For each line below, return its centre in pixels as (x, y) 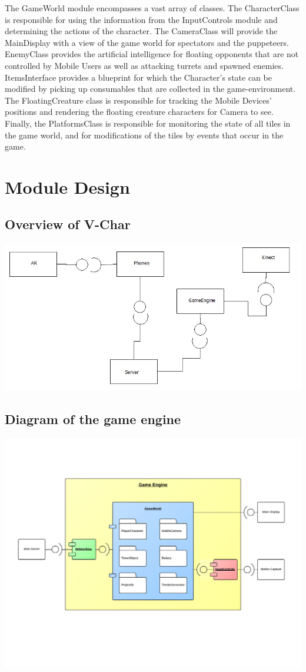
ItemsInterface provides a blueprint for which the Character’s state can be (138, 77)
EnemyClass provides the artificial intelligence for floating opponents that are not (152, 54)
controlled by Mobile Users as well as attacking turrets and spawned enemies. (144, 65)
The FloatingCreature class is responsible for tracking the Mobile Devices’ (138, 100)
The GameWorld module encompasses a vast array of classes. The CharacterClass (152, 8)
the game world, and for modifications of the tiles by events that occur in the (144, 135)
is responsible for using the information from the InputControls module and (141, 19)
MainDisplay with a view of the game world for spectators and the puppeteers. (147, 42)
